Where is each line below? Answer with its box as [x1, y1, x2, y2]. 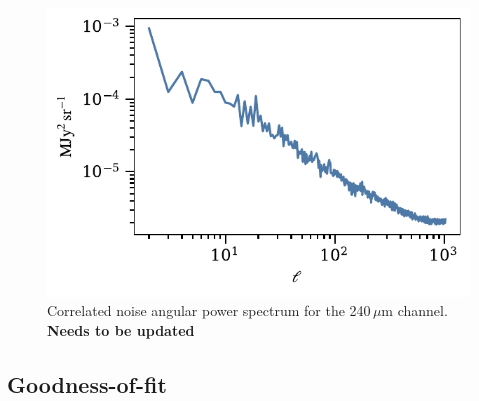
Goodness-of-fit [7, 368, 167, 399]
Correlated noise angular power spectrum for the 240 [47, 300, 371, 321]
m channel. [381, 300, 448, 321]
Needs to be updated [47, 319, 195, 340]
